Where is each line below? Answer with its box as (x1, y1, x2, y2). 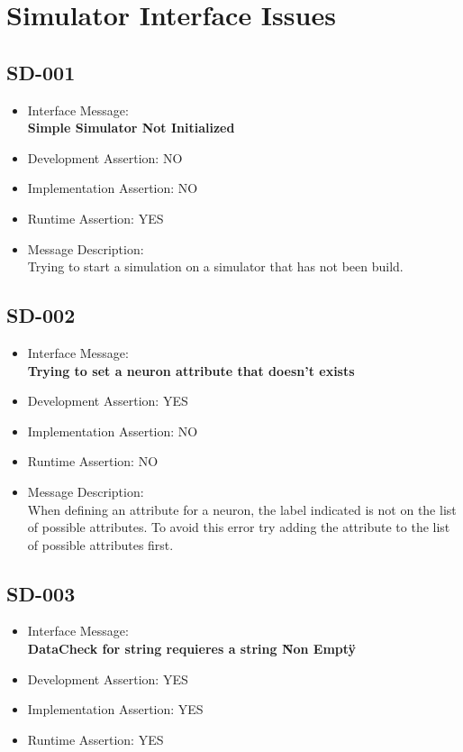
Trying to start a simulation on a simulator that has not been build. (27, 257, 404, 276)
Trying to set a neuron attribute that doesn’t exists (27, 361, 355, 380)
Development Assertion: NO (27, 148, 183, 167)
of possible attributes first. (27, 535, 174, 554)
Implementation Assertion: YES (27, 700, 204, 719)
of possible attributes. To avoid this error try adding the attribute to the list (27, 518, 450, 536)
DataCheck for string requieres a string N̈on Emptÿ (27, 639, 357, 658)
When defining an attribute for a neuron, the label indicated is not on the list (27, 500, 457, 518)
